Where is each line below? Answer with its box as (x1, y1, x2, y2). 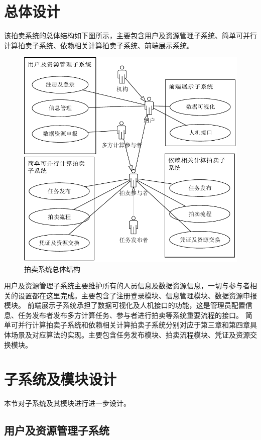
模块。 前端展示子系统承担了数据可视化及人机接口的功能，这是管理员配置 (4, 300, 245, 310)
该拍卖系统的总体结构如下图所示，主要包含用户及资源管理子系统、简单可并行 (4, 30, 257, 41)
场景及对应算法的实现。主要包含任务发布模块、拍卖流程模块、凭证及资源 (11, 329, 250, 340)
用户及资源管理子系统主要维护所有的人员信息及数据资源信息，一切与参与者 (4, 280, 250, 291)
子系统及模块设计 (4, 369, 117, 389)
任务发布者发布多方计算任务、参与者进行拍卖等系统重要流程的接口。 (18, 309, 243, 320)
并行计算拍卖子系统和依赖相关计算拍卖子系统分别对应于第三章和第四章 (18, 319, 250, 330)
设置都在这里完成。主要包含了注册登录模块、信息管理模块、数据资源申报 (18, 290, 257, 300)
